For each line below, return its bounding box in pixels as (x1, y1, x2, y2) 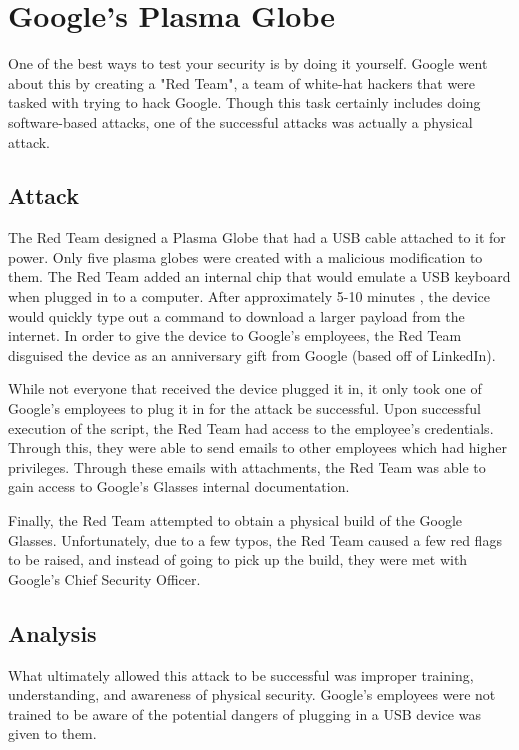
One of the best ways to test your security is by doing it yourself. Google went (8, 53, 488, 74)
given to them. (8, 723, 97, 744)
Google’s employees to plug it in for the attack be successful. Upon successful (8, 398, 481, 419)
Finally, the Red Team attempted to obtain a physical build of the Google (8, 510, 463, 531)
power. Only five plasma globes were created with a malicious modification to (8, 246, 483, 267)
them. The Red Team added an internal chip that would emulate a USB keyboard (8, 266, 511, 287)
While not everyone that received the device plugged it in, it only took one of (8, 378, 482, 399)
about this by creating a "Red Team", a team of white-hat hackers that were (8, 72, 476, 93)
